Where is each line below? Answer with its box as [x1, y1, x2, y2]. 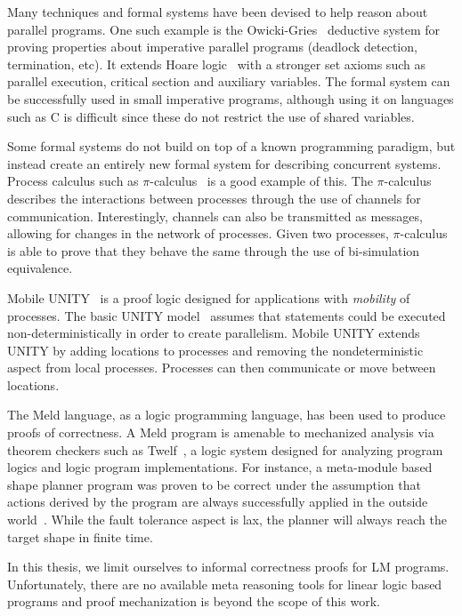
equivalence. [7, 259, 73, 277]
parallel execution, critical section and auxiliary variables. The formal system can [7, 72, 450, 91]
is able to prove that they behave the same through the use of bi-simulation [7, 241, 420, 260]
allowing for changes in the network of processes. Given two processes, [7, 224, 389, 243]
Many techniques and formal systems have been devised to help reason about [7, 3, 428, 20]
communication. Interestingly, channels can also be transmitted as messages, [7, 206, 423, 225]
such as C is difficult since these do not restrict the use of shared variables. [7, 107, 415, 125]
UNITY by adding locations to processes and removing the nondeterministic [7, 340, 424, 359]
